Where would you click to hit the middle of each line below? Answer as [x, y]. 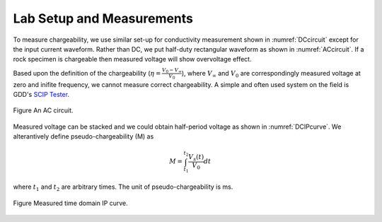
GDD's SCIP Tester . [41, 94]
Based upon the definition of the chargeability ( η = [87, 73]
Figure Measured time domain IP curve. [71, 203]
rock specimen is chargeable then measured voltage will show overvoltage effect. [132, 59]
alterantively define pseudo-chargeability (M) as [83, 136]
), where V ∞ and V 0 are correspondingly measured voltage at [271, 74]
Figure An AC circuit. [43, 110]
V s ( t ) [196, 158]
